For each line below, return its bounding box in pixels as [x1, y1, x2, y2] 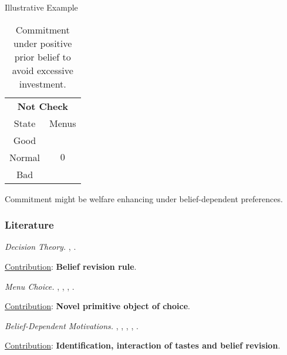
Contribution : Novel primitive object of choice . [5, 300, 190, 312]
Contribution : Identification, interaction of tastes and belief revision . [5, 339, 281, 351]
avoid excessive [12, 63, 73, 77]
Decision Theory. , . [5, 240, 76, 253]
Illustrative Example [5, 1, 78, 13]
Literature [5, 217, 54, 232]
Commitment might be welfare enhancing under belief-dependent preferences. [5, 192, 283, 205]
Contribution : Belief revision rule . [5, 260, 137, 272]
